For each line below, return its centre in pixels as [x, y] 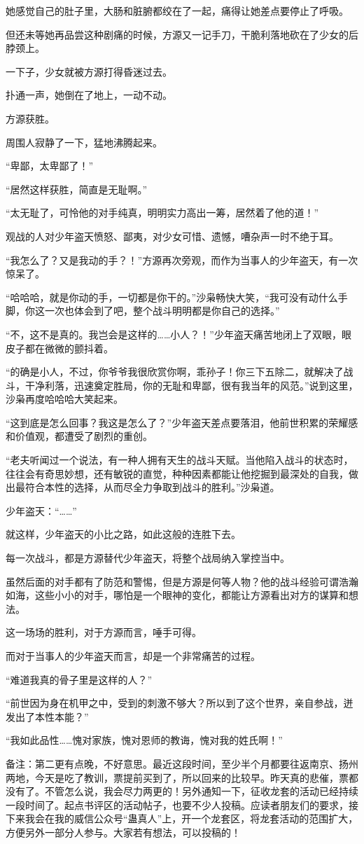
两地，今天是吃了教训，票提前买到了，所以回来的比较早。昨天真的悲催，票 [177, 777]
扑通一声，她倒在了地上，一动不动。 [89, 95]
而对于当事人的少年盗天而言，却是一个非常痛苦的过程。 [133, 656]
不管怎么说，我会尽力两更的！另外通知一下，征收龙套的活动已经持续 [201, 791]
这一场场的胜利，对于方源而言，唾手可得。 [104, 632]
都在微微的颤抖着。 [69, 348]
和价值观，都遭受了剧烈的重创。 [79, 436]
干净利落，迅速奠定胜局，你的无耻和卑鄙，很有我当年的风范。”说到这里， [191, 385]
